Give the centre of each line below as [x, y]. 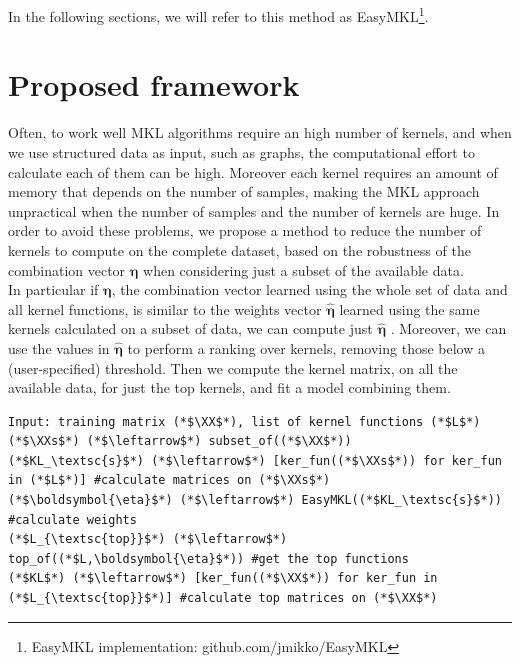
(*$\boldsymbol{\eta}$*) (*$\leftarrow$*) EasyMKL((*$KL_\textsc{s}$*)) [255, 500]
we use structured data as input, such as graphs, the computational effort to [241, 151]
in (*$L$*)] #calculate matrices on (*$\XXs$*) [169, 480]
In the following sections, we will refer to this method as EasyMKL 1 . [218, 14]
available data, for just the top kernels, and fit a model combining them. [229, 387]
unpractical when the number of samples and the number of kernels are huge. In [254, 210]
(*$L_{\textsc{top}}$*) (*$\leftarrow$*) [148, 539]
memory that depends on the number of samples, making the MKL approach [244, 191]
